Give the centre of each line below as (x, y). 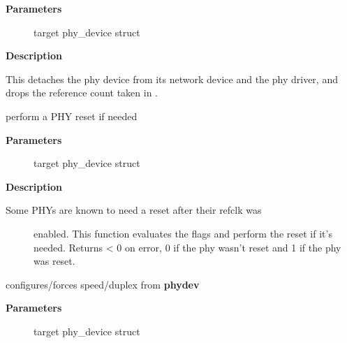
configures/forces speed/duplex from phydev (103, 284)
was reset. (54, 261)
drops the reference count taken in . (82, 93)
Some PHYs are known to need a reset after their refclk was (134, 210)
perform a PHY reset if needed (72, 116)
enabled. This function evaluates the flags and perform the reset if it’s (183, 233)
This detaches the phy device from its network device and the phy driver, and (172, 79)
